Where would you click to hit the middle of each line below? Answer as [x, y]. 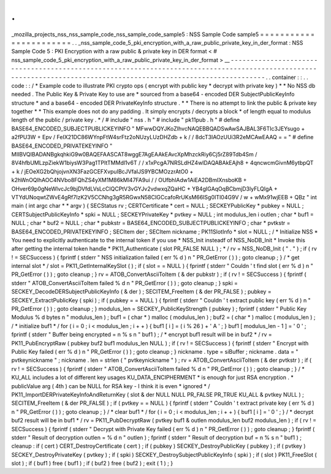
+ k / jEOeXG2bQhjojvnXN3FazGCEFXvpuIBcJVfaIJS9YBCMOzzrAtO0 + [102, 171]
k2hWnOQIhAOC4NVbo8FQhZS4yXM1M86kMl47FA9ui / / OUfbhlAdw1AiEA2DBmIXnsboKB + [129, 180]
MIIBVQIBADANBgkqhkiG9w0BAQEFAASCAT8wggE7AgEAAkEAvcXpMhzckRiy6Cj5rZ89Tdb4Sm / [134, 155]
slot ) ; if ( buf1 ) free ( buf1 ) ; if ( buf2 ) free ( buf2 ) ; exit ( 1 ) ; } [92, 464]
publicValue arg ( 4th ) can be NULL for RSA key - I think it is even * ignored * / [111, 386]
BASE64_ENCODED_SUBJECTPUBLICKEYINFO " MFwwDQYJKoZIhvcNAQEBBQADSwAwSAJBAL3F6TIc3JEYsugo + [158, 128]
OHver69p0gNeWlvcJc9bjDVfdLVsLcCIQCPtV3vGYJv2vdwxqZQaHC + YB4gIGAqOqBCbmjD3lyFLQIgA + [145, 189]
